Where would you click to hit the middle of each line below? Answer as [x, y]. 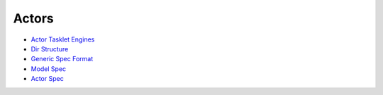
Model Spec [49, 69]
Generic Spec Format [62, 59]
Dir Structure [50, 49]
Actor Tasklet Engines [63, 39]
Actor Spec [47, 79]
